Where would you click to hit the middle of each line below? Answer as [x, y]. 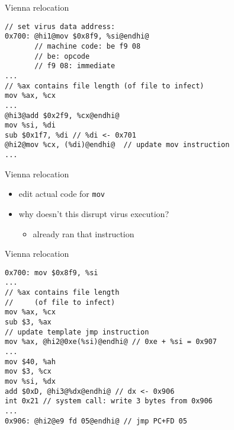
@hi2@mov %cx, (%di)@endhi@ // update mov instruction [117, 145]
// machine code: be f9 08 [88, 46]
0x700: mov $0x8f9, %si [52, 273]
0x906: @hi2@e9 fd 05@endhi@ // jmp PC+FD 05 [96, 421]
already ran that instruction [84, 233]
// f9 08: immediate [75, 66]
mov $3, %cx [28, 372]
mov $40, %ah [30, 361]
